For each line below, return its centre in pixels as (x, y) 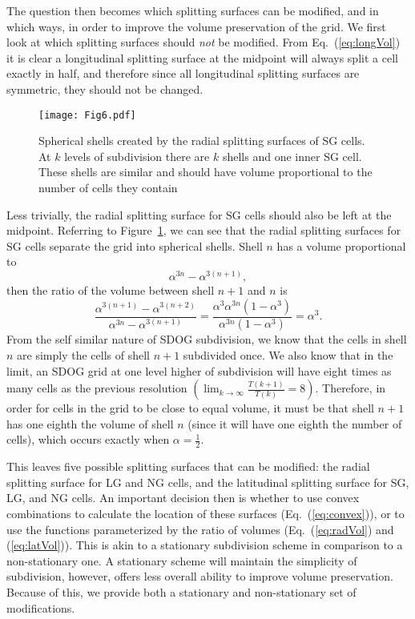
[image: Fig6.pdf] (87, 115)
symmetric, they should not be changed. (105, 88)
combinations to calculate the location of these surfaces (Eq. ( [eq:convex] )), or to (205, 514)
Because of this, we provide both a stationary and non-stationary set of (181, 592)
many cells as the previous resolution (97, 388)
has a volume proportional (341, 245)
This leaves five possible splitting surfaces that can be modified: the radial (188, 466)
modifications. (41, 607)
